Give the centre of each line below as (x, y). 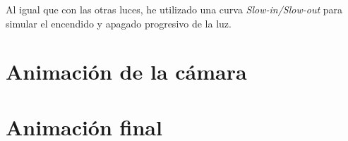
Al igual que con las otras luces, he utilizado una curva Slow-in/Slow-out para (174, 9)
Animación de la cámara (126, 72)
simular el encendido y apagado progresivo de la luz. (119, 23)
